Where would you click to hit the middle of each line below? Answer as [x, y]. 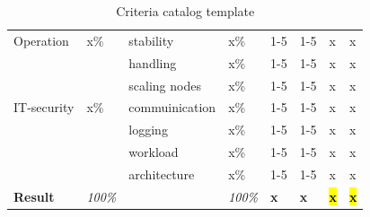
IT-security [44, 107]
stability [151, 40]
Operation [41, 40]
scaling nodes [165, 85]
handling [153, 62]
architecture [162, 174]
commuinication [172, 107]
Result [34, 196]
